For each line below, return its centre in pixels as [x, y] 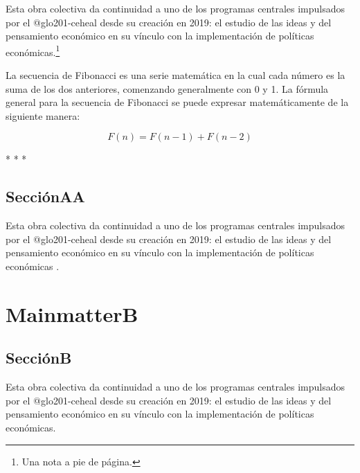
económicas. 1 [33, 51]
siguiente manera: [43, 115]
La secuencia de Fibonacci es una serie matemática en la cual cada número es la [175, 75]
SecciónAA [45, 196]
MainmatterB [72, 313]
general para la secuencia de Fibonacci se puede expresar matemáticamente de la [177, 102]
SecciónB [39, 358]
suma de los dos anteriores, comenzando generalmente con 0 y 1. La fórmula [167, 88]
